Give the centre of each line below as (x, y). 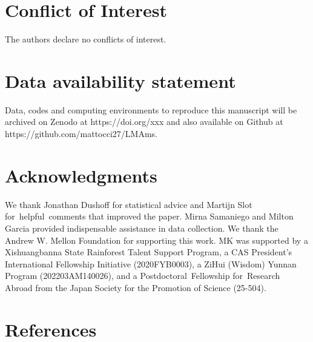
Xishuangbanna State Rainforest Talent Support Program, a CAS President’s (149, 252)
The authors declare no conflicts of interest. (86, 39)
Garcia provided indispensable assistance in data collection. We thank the (142, 228)
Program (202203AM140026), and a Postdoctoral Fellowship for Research (143, 276)
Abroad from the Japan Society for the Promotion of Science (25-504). (136, 287)
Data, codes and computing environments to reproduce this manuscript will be (151, 109)
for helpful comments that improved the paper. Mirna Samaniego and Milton (149, 216)
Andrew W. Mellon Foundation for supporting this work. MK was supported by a (156, 240)
